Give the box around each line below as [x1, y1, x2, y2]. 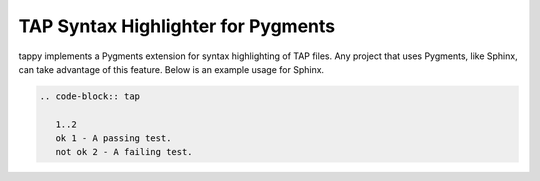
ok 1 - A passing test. [55, 133, 172, 144]
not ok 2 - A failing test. [55, 146, 194, 158]
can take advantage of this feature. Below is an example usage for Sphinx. [18, 63, 325, 75]
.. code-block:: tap [39, 90, 140, 102]
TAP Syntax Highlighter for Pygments [18, 15, 335, 37]
